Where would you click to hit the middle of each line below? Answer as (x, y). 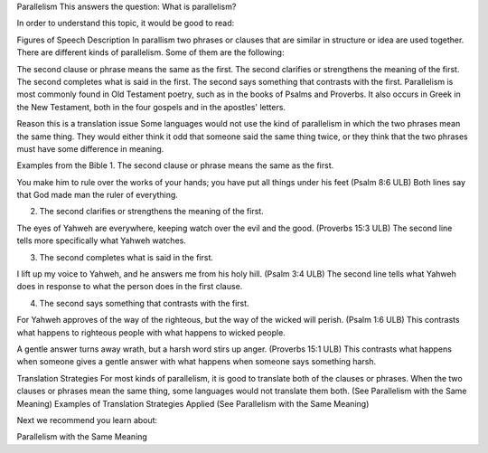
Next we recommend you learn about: (87, 420)
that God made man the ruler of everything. (97, 195)
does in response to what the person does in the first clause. (130, 287)
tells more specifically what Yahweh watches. (102, 241)
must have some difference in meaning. (90, 148)
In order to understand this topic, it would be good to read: (126, 24)
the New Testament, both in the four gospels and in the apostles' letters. (151, 107)
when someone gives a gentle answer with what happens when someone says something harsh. (197, 362)
